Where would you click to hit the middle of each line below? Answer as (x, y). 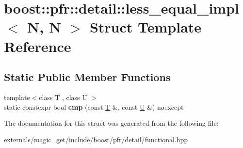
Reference (38, 46)
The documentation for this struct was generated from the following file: (111, 123)
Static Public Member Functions (87, 77)
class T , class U (63, 97)
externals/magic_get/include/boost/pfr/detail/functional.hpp (96, 139)
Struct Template (146, 27)
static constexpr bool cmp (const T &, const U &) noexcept (94, 107)
